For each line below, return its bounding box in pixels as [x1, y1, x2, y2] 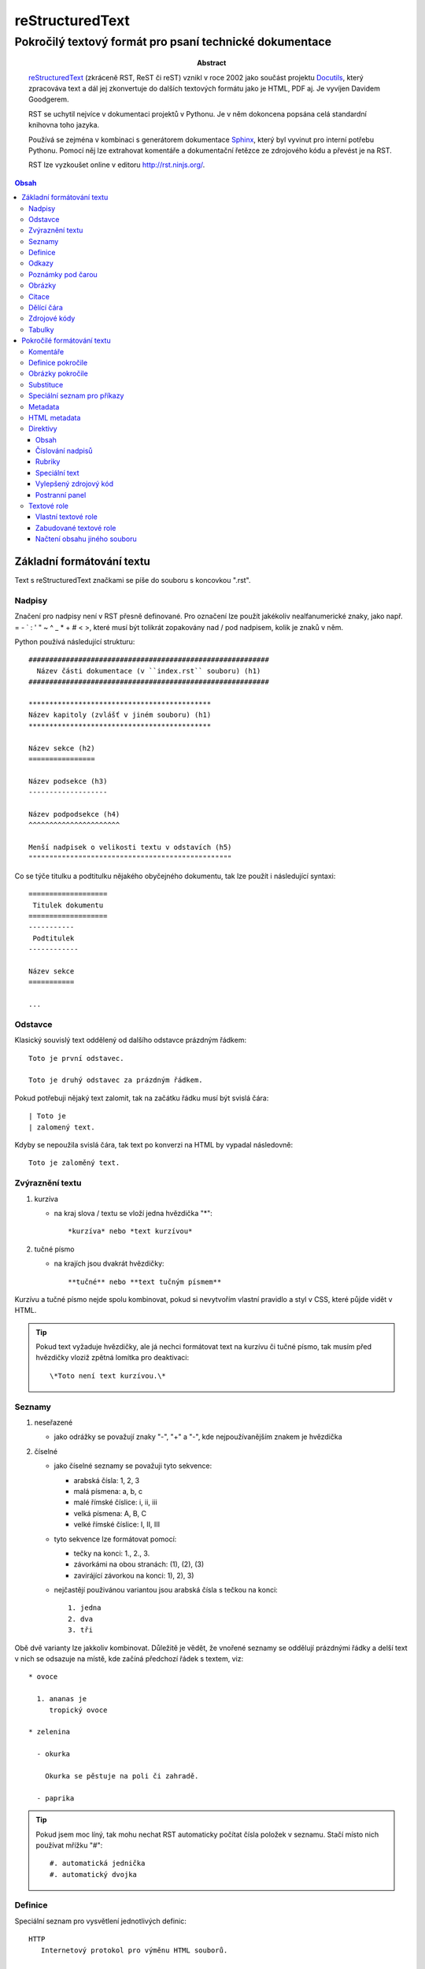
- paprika [36, 1793, 75, 1803]
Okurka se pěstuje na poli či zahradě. [44, 1771, 199, 1780]
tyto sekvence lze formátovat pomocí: [54, 1534, 177, 1544]
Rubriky [35, 457, 61, 466]
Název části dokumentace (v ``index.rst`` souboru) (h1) [36, 666, 261, 675]
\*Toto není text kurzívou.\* [50, 1371, 167, 1380]
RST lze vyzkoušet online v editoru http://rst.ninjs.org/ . [28, 160, 205, 169]
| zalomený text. [28, 1122, 95, 1132]
